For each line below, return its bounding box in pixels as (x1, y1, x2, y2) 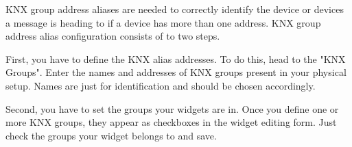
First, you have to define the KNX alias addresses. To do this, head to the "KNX (5, 51, 346, 66)
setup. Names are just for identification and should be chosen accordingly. (5, 78, 316, 92)
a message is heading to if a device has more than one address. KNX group (5, 15, 321, 29)
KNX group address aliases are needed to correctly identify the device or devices (5, 2, 344, 16)
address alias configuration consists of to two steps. (5, 29, 220, 43)
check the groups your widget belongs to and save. (5, 128, 217, 142)
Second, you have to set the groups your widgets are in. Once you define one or (5, 101, 339, 116)
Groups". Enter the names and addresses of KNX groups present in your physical (5, 65, 347, 79)
